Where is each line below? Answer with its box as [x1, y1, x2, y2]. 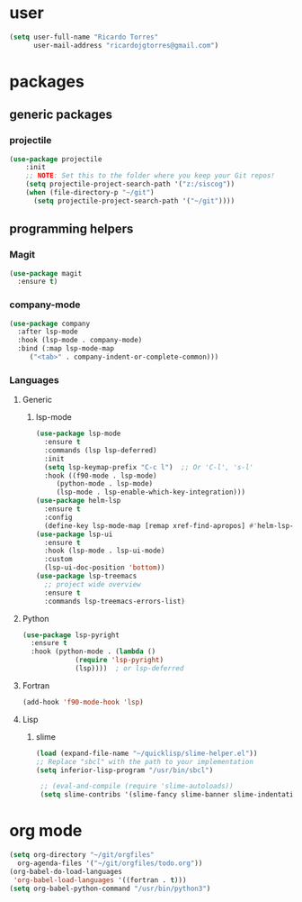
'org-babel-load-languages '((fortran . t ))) [13, 875, 187, 885]
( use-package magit [9, 269, 83, 278]
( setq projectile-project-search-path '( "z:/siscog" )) [25, 179, 235, 189]
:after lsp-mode [17, 327, 78, 336]
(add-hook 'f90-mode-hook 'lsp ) [22, 697, 144, 706]
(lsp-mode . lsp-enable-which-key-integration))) [56, 487, 245, 497]
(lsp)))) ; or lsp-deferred [75, 664, 184, 673]
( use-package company [9, 319, 91, 328]
